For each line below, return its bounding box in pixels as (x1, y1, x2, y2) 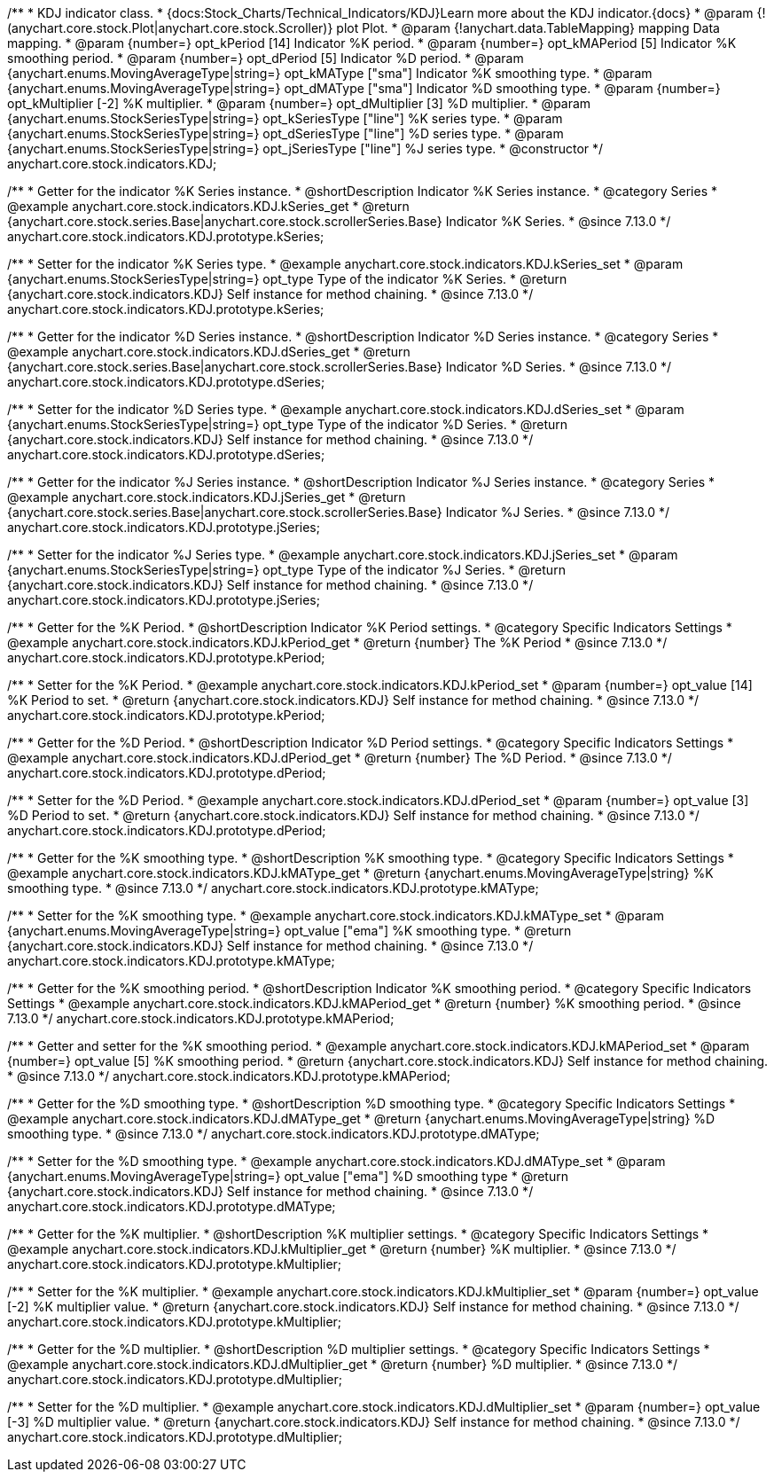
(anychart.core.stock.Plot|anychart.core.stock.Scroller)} (7, 20, 333, 35)
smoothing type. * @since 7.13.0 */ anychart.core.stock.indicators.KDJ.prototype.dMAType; (7, 1126, 540, 1141)
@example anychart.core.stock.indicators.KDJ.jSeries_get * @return (7, 489, 406, 505)
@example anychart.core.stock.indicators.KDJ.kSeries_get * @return (7, 199, 410, 214)
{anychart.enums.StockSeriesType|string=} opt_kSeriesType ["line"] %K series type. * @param (7, 111, 563, 126)
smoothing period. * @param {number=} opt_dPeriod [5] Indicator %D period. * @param (7, 51, 524, 66)
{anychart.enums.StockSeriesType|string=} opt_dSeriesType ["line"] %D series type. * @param (7, 126, 564, 141)
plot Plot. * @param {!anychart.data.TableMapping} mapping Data (336, 20, 720, 35)
